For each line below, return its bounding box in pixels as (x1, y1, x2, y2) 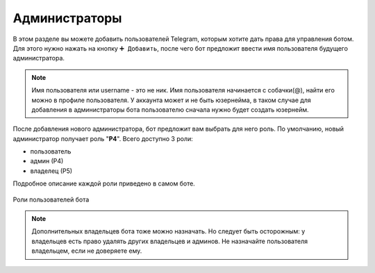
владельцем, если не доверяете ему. (31, 247, 142, 255)
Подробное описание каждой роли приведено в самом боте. (12, 179, 196, 188)
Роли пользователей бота (12, 195, 90, 204)
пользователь (30, 147, 72, 156)
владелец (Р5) (30, 167, 73, 175)
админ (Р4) (30, 157, 64, 165)
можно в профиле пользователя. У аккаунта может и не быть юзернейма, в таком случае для (31, 96, 312, 104)
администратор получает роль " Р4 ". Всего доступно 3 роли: (12, 134, 194, 142)
